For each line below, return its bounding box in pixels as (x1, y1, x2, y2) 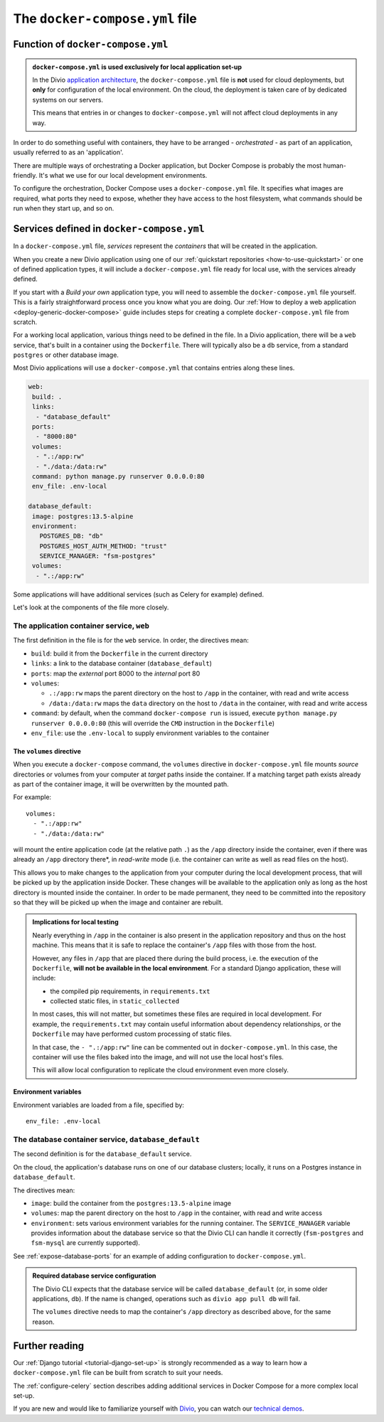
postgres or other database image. (13, 351, 119, 359)
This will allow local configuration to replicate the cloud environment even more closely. (32, 1066, 289, 1074)
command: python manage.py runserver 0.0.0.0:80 (32, 472, 205, 480)
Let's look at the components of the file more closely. (13, 603, 169, 611)
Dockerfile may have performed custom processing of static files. (32, 1030, 233, 1038)
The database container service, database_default (13, 1134, 201, 1144)
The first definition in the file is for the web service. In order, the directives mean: (13, 636, 249, 645)
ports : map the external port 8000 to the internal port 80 (31, 669, 201, 678)
